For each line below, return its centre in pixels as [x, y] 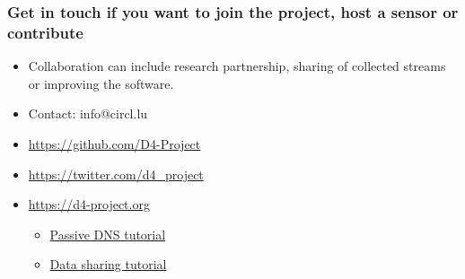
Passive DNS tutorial [108, 234]
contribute [45, 32]
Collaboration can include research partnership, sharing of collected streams [237, 66]
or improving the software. [101, 83]
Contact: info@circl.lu [88, 113]
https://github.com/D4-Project [114, 143]
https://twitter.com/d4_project [116, 174]
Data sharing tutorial [108, 264]
